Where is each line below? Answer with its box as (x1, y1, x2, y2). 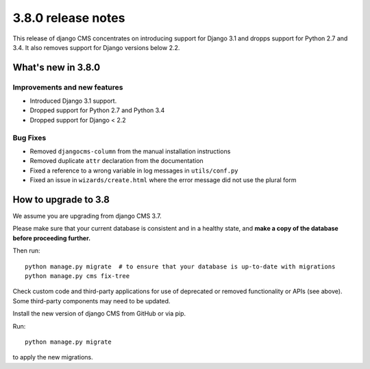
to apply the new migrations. (12, 353, 94, 361)
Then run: (12, 246, 40, 255)
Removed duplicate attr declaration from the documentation (29, 157, 203, 165)
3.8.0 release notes (12, 10, 125, 25)
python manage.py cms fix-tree (25, 272, 130, 280)
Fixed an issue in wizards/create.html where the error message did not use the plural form (29, 176, 297, 184)
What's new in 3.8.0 (12, 62, 101, 73)
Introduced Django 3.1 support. (29, 97, 117, 105)
